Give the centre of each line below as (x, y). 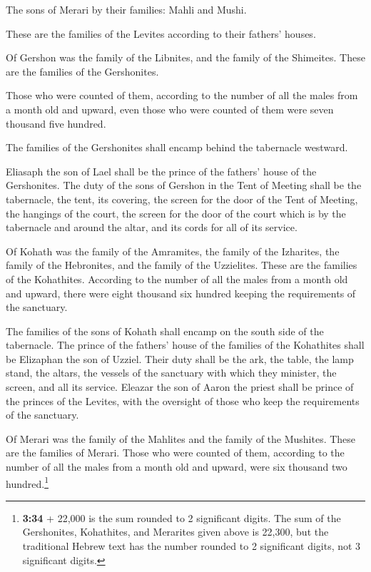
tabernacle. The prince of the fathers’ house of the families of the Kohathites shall (185, 345)
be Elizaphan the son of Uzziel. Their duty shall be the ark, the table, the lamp (180, 358)
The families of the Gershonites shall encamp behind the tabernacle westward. (177, 147)
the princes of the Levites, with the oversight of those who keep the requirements (183, 400)
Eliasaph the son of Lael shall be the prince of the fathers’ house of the (161, 171)
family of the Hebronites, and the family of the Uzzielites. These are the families (182, 265)
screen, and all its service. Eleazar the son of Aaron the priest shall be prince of (180, 387)
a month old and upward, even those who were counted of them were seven (170, 109)
